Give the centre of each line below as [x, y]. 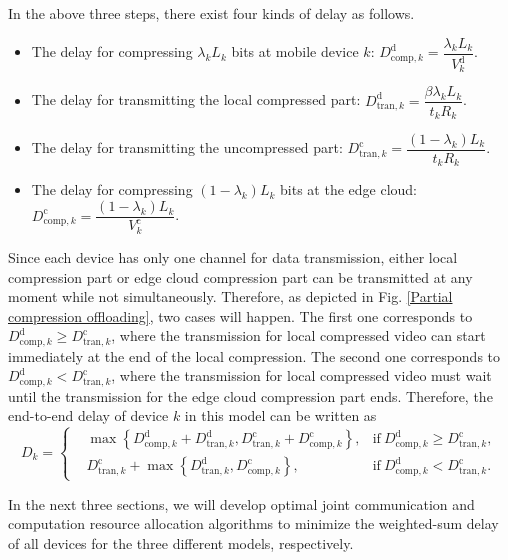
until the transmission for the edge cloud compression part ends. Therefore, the [250, 395]
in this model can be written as [280, 415]
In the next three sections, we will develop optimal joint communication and [241, 503]
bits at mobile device [295, 51]
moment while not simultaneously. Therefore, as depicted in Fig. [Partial [230, 296]
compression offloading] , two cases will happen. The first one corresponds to [240, 315]
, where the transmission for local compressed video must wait [301, 375]
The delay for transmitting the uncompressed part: [187, 147]
